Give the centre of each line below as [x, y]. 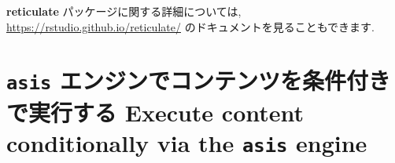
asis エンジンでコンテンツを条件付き [199, 80]
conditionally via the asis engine [187, 142]
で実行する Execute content [155, 112]
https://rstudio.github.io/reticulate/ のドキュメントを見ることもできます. [190, 26]
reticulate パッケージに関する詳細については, [124, 11]
